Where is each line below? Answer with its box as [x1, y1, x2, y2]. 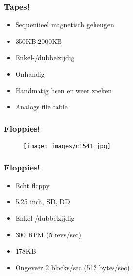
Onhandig [15, 69, 45, 79]
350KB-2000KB [15, 36, 62, 46]
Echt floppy [15, 180, 50, 190]
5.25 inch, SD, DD [15, 196, 70, 207]
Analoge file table [15, 102, 68, 112]
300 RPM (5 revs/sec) [15, 229, 81, 239]
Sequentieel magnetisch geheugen [15, 20, 114, 30]
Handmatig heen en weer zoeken [15, 85, 112, 95]
